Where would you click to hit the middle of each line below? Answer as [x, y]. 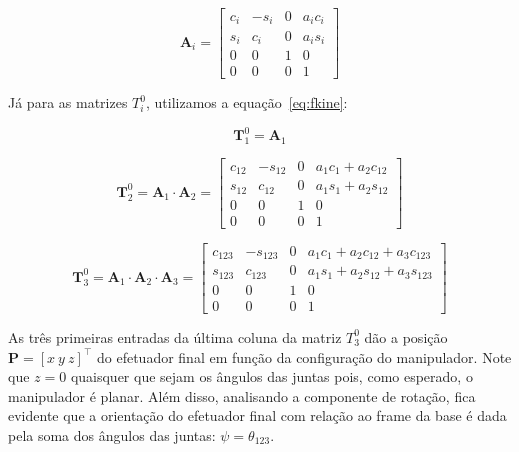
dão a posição [406, 336]
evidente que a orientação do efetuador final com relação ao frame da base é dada [257, 415]
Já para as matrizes [68, 102]
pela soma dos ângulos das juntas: [112, 434]
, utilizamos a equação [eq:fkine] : [246, 102]
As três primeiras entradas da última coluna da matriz [175, 336]
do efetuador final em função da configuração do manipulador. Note [304, 356]
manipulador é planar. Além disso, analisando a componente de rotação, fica [242, 395]
